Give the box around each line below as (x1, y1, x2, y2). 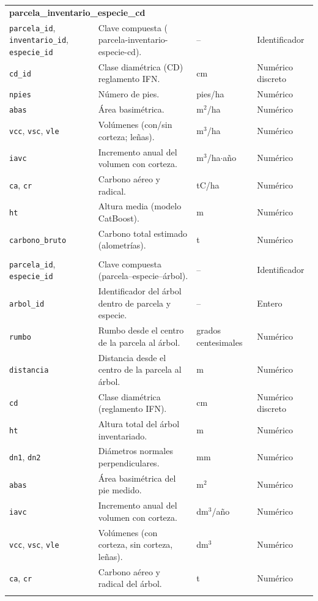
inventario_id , (9, 33, 68, 46)
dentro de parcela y (98, 296, 171, 309)
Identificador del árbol (98, 285, 182, 297)
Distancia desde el (98, 351, 166, 364)
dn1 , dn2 (9, 450, 41, 463)
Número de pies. (98, 88, 160, 100)
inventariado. (98, 429, 147, 442)
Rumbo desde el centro (98, 324, 184, 337)
